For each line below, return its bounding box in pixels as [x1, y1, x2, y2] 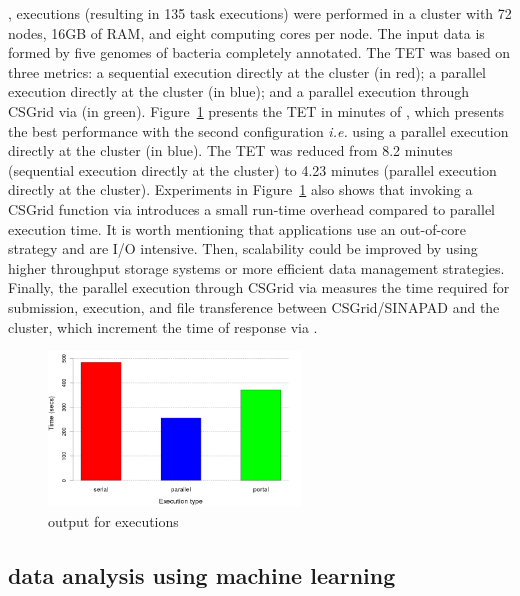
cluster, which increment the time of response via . [8, 316, 318, 337]
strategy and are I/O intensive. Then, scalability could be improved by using [8, 238, 478, 259]
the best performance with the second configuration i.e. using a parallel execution [8, 120, 509, 141]
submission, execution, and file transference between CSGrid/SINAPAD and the [8, 296, 500, 317]
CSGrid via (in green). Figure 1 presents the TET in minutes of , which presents [8, 100, 505, 121]
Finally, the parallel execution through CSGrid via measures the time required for [8, 277, 510, 298]
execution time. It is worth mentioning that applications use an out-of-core [8, 218, 467, 239]
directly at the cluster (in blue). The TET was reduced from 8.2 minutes [8, 140, 453, 161]
